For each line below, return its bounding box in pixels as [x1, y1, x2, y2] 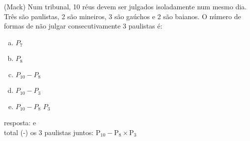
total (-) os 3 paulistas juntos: [4, 127, 94, 137]
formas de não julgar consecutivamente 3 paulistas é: [4, 21, 163, 31]
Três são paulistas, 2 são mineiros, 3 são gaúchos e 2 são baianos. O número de [4, 11, 241, 21]
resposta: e [4, 117, 36, 128]
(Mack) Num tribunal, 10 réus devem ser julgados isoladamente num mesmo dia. [4, 1, 247, 11]
